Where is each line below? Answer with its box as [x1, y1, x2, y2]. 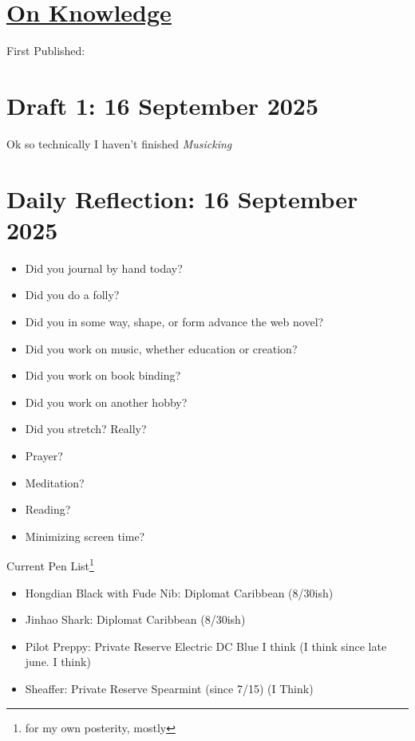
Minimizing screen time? [25, 527, 145, 544]
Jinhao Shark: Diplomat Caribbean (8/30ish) [25, 611, 246, 628]
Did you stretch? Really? [25, 420, 147, 437]
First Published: [6, 42, 85, 59]
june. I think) [25, 653, 91, 670]
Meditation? [25, 474, 85, 491]
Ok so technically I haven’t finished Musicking [6, 135, 232, 152]
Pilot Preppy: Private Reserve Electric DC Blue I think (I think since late [25, 637, 387, 654]
